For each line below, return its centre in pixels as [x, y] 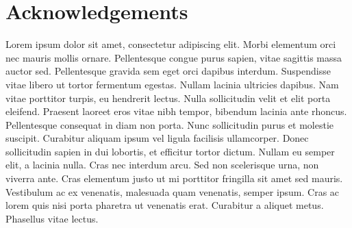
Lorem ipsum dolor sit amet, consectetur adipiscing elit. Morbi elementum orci [171, 44]
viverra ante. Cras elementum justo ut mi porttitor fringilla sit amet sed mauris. [174, 178]
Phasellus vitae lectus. [52, 218]
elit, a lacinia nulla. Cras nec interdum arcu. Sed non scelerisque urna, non [162, 165]
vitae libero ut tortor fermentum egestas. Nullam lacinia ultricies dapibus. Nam [172, 84]
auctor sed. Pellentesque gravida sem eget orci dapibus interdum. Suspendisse [168, 71]
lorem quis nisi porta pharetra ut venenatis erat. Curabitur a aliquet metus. [165, 205]
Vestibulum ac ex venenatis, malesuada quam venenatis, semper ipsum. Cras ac [173, 191]
